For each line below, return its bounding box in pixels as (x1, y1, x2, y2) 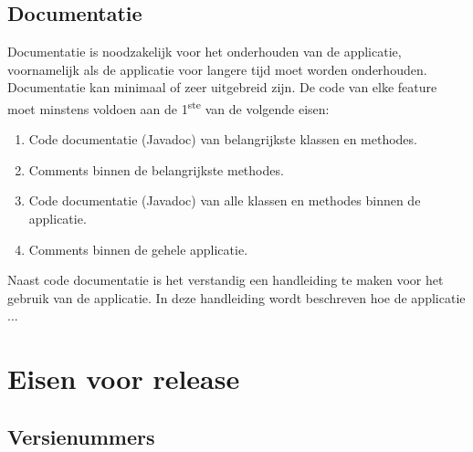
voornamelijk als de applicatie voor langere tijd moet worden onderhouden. (7, 59, 427, 79)
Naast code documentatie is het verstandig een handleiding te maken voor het (7, 270, 444, 289)
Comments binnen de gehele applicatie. (28, 239, 248, 258)
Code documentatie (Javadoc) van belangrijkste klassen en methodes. (28, 130, 417, 149)
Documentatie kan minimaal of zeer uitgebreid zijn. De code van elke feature (7, 78, 437, 97)
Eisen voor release (7, 360, 240, 397)
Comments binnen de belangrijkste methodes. (28, 160, 284, 179)
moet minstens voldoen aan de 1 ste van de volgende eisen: (7, 96, 330, 118)
